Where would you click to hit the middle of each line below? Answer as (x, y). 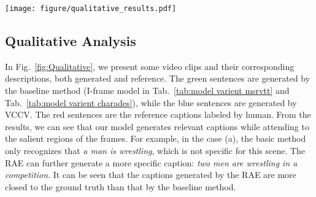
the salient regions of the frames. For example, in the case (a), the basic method (156, 138)
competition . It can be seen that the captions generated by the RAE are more (151, 175)
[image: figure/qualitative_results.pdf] (91, 9)
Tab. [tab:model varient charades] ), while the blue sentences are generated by (151, 102)
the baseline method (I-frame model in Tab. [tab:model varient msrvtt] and (147, 91)
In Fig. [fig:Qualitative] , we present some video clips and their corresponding (150, 66)
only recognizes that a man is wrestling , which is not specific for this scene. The (155, 151)
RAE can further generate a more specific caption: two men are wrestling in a (151, 162)
